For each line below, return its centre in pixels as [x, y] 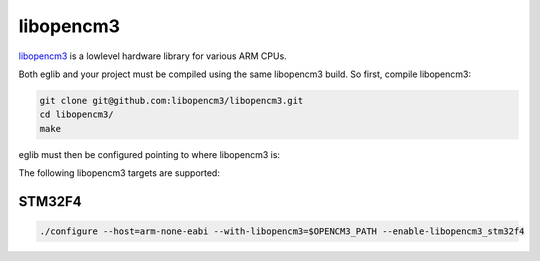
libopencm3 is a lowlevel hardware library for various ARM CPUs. [152, 56]
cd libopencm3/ [76, 114]
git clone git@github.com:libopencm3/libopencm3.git [171, 100]
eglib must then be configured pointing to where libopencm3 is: [149, 154]
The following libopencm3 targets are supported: [119, 173]
